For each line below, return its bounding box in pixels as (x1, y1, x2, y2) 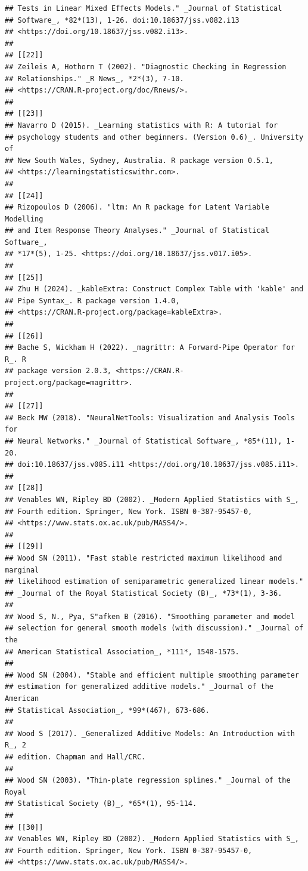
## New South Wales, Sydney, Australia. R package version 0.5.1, (5, 156, 274, 165)
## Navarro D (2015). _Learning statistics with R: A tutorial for (5, 121, 278, 130)
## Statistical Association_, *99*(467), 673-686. (5, 706, 210, 715)
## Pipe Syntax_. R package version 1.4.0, (5, 296, 180, 305)
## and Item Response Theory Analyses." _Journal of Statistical (5, 226, 269, 235)
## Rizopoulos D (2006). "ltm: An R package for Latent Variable (5, 203, 269, 212)
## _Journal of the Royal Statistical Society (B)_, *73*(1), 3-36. (5, 589, 282, 598)
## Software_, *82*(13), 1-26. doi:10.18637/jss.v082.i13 (5, 16, 239, 24)
